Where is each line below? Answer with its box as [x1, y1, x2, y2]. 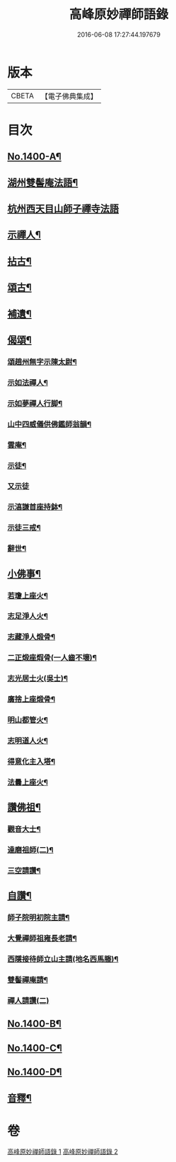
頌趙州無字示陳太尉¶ [7, 356, 78, 366]
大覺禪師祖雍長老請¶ [7, 934, 78, 943]
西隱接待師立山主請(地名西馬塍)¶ [7, 954, 119, 964]
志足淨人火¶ [7, 611, 48, 621]
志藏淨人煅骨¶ [7, 632, 55, 642]
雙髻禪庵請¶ [7, 975, 48, 985]
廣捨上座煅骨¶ [7, 695, 55, 704]
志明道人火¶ [7, 736, 48, 745]
